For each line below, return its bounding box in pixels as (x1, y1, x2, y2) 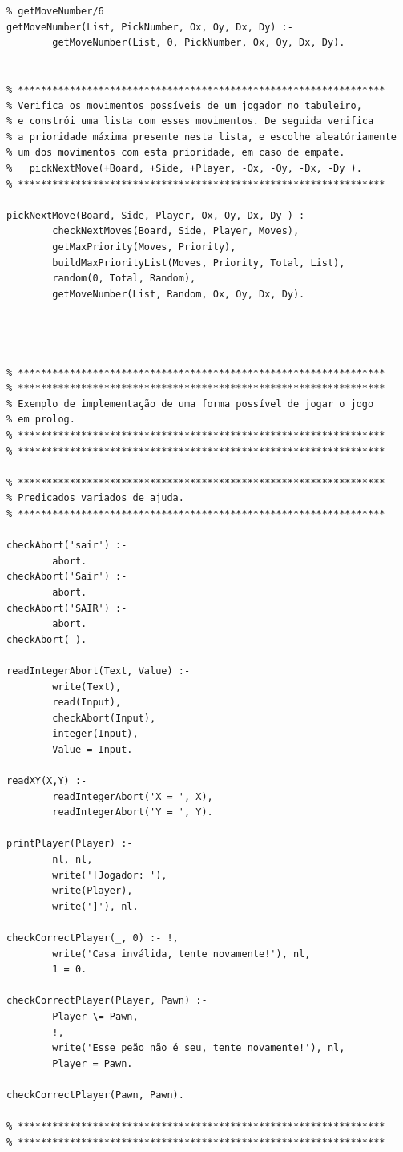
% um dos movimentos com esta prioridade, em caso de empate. (6, 147, 345, 159)
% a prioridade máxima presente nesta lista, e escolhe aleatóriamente (6, 131, 397, 143)
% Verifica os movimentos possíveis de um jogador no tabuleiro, (6, 99, 362, 111)
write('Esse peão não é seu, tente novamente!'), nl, (52, 1042, 345, 1054)
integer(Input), (52, 728, 139, 740)
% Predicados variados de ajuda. (6, 492, 184, 504)
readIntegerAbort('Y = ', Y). (52, 806, 213, 819)
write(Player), (52, 885, 133, 897)
